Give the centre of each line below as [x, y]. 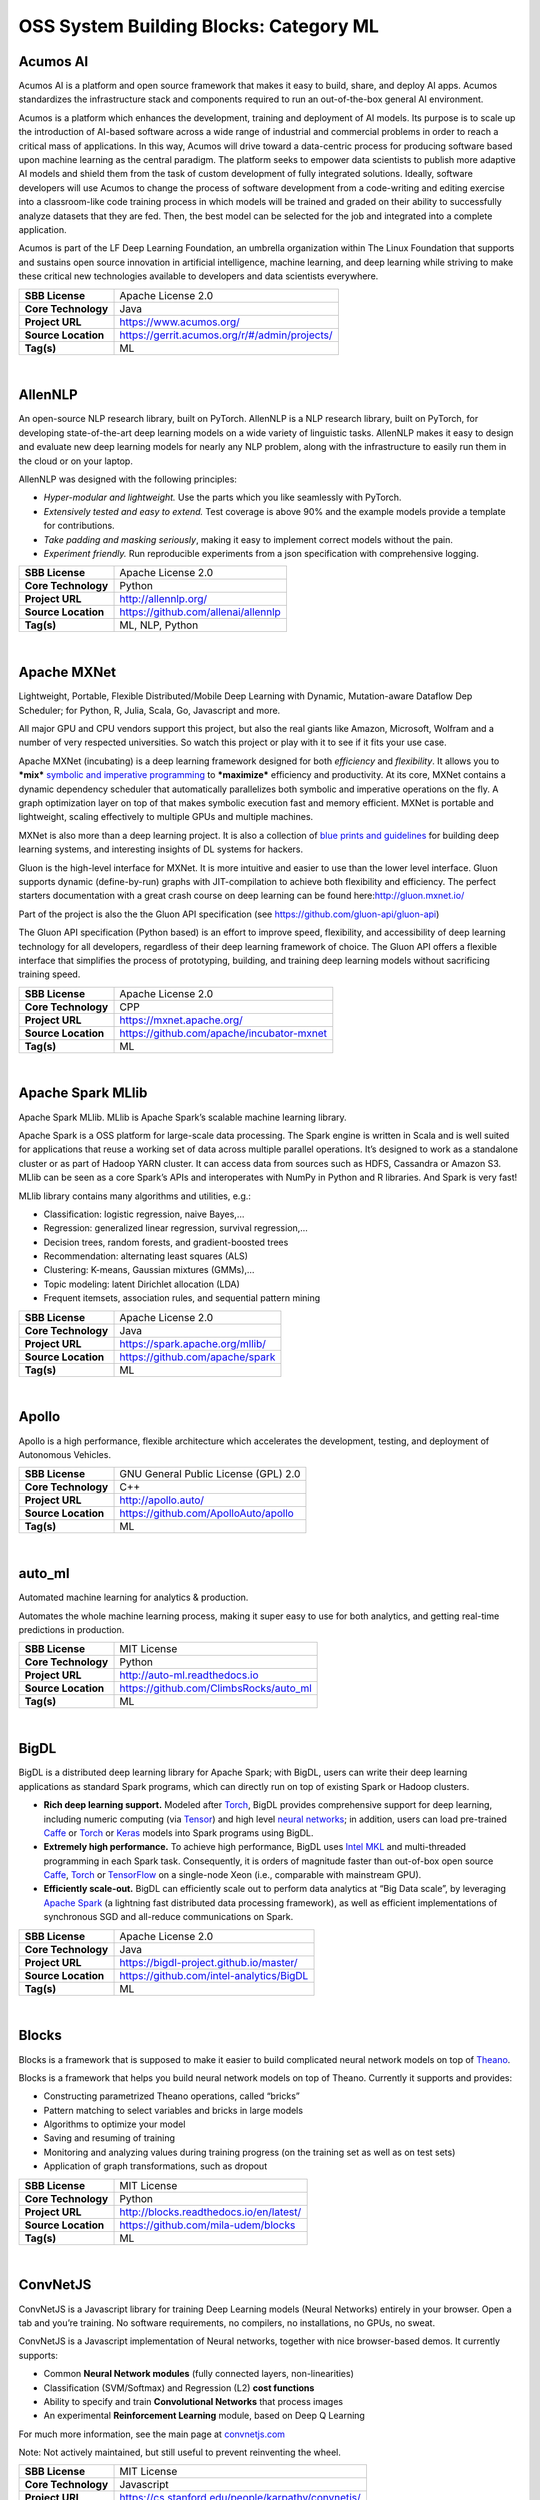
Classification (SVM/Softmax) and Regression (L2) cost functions [179, 2387]
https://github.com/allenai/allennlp [200, 612]
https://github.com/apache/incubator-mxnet [223, 1033]
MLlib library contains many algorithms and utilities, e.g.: [135, 1196]
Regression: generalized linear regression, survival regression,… [176, 1228]
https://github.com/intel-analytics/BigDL [214, 1975]
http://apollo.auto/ [162, 1500]
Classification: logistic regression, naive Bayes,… [144, 1214]
